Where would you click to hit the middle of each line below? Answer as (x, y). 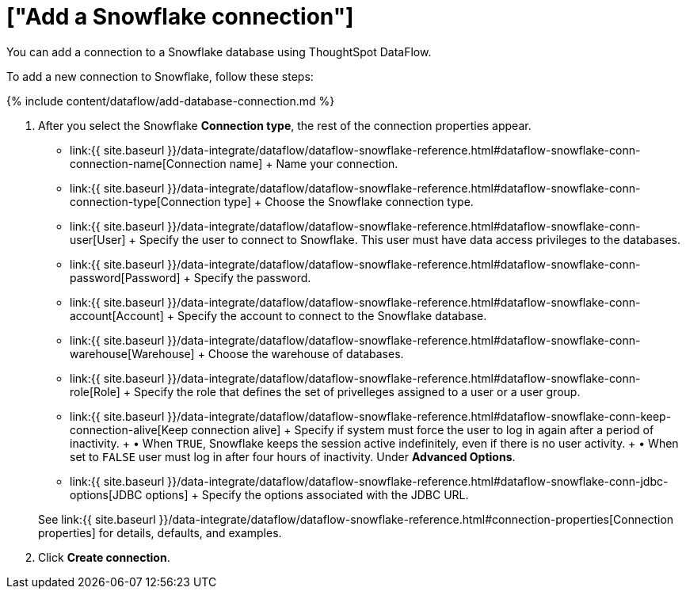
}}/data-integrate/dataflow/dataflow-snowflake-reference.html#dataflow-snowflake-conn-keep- (419, 416)
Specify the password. (252, 277)
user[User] (98, 239)
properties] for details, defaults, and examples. (160, 532)
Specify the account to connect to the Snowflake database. (332, 315)
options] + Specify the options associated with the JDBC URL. (307, 494)
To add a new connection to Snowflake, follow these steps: (160, 76)
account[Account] (117, 315)
